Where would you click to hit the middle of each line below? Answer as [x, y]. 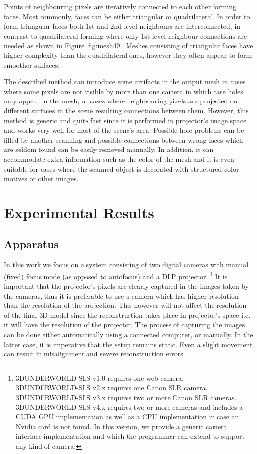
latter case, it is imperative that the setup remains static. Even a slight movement [128, 344]
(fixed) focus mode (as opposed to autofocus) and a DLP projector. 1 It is [116, 275]
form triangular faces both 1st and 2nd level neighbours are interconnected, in [122, 26]
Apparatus [31, 244]
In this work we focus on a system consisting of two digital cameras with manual [126, 265]
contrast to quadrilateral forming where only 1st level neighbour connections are [126, 35]
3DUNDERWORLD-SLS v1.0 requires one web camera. [100, 378]
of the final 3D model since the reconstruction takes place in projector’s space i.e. [127, 315]
